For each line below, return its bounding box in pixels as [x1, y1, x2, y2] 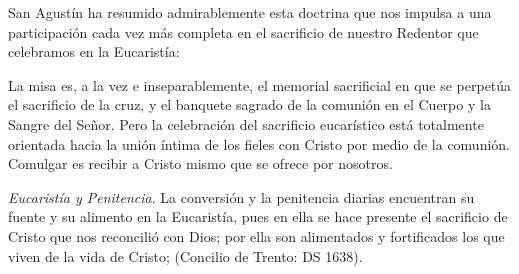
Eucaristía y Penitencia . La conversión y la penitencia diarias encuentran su [8, 186, 475, 207]
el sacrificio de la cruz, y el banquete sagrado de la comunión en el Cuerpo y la [8, 94, 491, 115]
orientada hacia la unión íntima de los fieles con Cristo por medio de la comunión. [8, 133, 511, 154]
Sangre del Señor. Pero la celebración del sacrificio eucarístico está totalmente [8, 113, 484, 134]
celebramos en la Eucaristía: [8, 41, 180, 62]
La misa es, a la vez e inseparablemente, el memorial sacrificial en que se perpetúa [8, 74, 512, 95]
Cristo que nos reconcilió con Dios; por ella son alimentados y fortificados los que [8, 225, 505, 246]
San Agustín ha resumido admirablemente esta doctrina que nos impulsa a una [8, 2, 492, 22]
